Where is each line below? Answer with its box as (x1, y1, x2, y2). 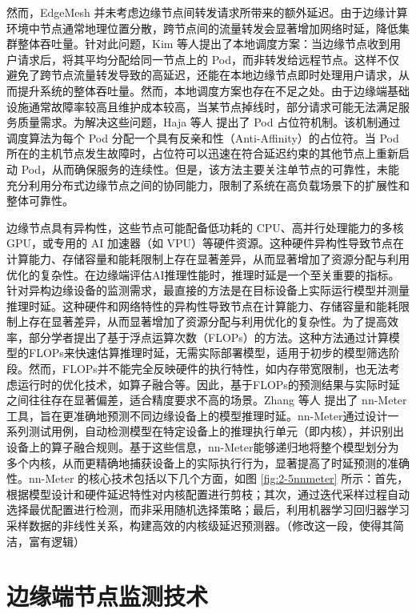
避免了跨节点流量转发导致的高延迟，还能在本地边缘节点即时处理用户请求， (6, 66, 398, 83)
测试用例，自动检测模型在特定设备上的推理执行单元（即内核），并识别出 (28, 423, 404, 439)
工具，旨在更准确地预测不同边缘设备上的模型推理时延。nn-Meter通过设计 (6, 407, 388, 423)
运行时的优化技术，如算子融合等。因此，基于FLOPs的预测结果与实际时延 (17, 375, 400, 392)
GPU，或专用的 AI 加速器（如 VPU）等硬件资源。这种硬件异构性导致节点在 (6, 235, 405, 251)
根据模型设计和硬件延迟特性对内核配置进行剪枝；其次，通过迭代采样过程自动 (6, 485, 410, 502)
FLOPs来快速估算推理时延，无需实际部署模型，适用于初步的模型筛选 (28, 344, 389, 361)
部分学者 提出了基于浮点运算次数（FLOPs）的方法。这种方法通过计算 (28, 328, 389, 345)
